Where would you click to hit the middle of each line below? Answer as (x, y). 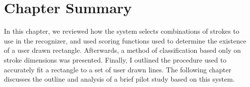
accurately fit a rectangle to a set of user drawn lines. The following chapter (118, 69)
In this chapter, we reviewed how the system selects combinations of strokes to (122, 31)
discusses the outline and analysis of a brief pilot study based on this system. (119, 79)
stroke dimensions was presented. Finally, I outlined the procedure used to (115, 59)
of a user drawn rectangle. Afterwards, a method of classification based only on (123, 50)
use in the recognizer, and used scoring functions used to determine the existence (125, 40)
